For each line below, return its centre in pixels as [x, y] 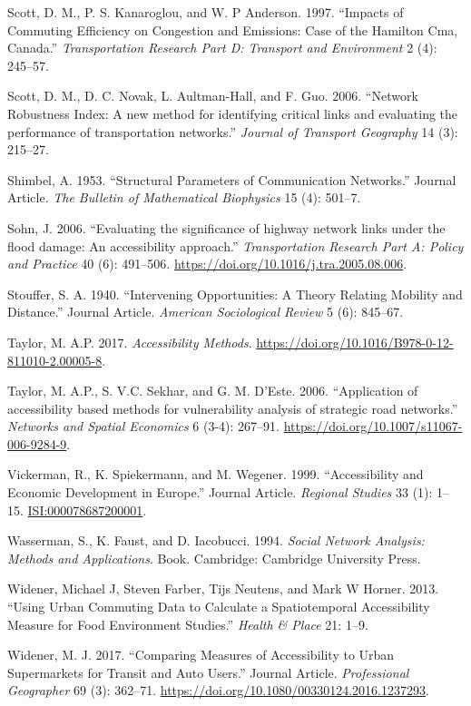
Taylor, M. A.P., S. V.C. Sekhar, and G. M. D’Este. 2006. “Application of [213, 391]
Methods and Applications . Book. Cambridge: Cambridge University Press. [214, 558]
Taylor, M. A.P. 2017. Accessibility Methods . [130, 342]
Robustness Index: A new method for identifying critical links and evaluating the [233, 113]
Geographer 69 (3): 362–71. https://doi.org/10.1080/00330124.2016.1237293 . [218, 690]
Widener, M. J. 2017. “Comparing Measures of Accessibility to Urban [201, 655]
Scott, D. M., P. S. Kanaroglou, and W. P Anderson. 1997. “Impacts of [206, 12]
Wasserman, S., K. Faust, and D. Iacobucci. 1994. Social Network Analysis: [216, 540]
